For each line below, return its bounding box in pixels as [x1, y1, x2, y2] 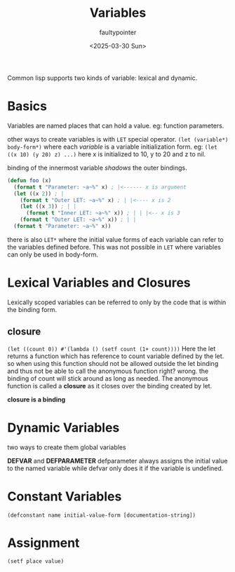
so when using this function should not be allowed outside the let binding [7, 359, 219, 367]
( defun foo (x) [7, 177, 52, 184]
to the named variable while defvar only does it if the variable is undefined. [7, 464, 224, 472]
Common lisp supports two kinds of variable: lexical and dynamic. [7, 74, 198, 82]
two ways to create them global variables [7, 443, 126, 451]
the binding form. [7, 305, 58, 313]
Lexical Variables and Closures [7, 275, 191, 291]
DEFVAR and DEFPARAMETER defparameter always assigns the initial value [7, 456, 228, 465]
